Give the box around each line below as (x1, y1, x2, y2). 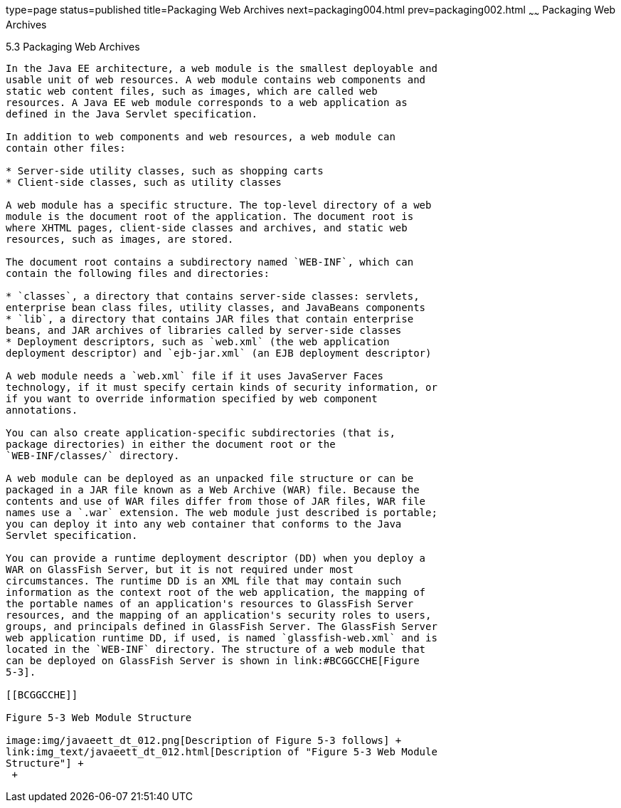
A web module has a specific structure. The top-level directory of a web (6, 199, 432, 211)
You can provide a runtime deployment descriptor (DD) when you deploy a (6, 552, 426, 564)
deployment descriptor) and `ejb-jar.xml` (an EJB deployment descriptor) (6, 347, 432, 359)
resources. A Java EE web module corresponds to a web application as (6, 96, 408, 108)
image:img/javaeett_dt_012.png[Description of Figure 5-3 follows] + (6, 734, 402, 746)
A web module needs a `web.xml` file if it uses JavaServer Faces (6, 369, 384, 382)
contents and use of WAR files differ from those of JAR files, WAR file (6, 495, 426, 507)
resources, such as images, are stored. (6, 233, 234, 245)
